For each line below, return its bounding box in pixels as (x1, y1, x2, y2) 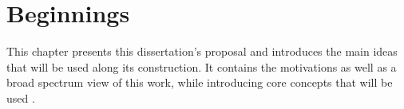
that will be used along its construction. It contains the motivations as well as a (6, 58, 397, 75)
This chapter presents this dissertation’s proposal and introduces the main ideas (6, 43, 398, 60)
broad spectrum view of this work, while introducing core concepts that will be (6, 74, 393, 91)
